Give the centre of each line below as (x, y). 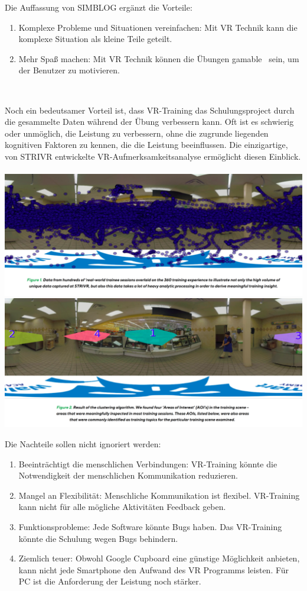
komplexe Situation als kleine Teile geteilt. (95, 39)
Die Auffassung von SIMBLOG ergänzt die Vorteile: (99, 7)
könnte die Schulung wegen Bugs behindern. (98, 538)
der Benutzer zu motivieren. (69, 70)
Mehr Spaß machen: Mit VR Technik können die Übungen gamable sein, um (159, 58)
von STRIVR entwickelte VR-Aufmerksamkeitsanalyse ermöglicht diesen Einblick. (153, 156)
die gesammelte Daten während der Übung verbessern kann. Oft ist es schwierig (149, 122)
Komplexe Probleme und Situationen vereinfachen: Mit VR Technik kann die (158, 27)
